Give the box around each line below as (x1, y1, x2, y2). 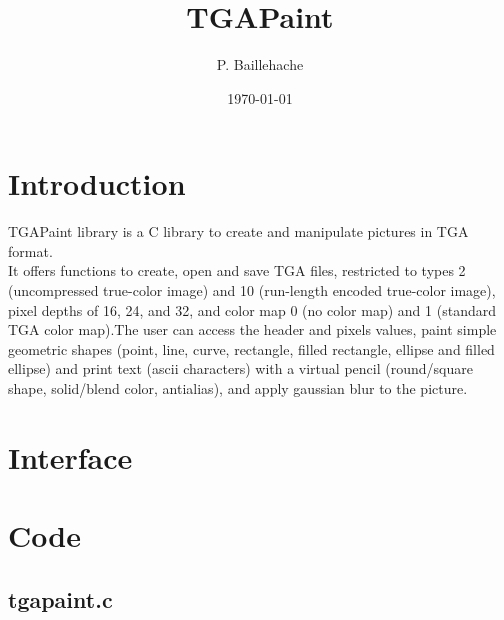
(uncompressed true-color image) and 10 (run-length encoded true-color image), (8, 280, 496, 301)
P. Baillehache (216, 54, 304, 75)
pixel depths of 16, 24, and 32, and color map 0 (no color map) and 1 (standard (8, 299, 496, 320)
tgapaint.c (8, 583, 113, 614)
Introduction (8, 163, 186, 204)
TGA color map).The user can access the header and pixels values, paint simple (8, 319, 497, 340)
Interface (8, 436, 133, 477)
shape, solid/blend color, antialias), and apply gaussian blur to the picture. (8, 378, 468, 398)
